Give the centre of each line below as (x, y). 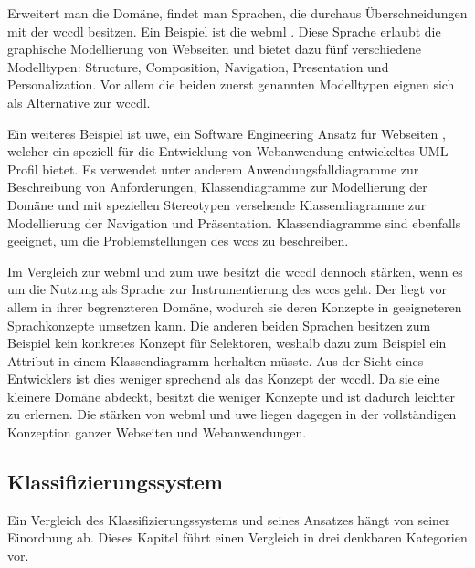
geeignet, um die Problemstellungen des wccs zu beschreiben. (178, 241)
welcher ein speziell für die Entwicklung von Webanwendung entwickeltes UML (228, 151)
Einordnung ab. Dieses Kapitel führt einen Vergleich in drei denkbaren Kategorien (237, 537)
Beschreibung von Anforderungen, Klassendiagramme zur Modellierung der (217, 187)
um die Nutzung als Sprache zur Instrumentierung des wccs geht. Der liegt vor (227, 289)
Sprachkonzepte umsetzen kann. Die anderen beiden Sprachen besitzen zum (219, 325)
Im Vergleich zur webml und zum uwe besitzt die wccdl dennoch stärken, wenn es (235, 271)
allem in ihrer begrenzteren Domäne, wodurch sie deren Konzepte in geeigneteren (235, 306)
